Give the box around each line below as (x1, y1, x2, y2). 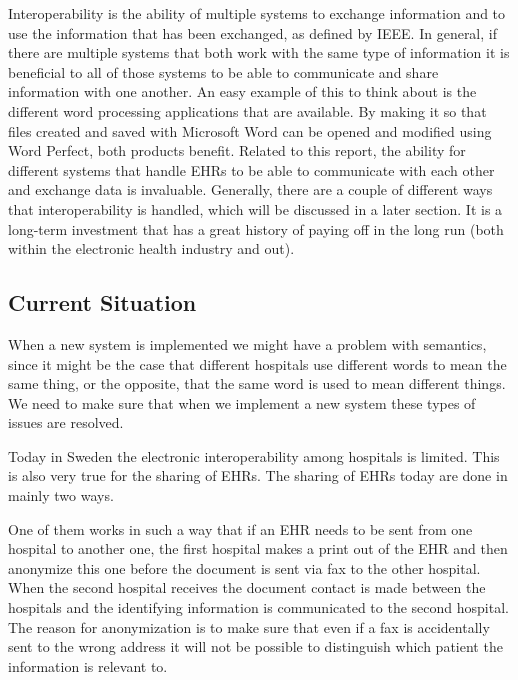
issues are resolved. (8, 412, 124, 433)
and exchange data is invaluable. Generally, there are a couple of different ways (8, 179, 493, 200)
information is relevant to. (8, 655, 168, 676)
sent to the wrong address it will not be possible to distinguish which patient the (8, 636, 503, 657)
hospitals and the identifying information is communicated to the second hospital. (8, 597, 509, 618)
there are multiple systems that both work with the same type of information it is (8, 42, 510, 63)
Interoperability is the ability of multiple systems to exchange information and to (8, 3, 506, 23)
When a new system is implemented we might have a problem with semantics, (8, 333, 487, 354)
